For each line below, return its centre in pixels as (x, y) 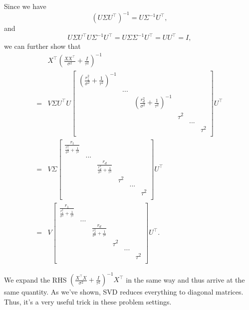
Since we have (25, 6)
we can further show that (42, 46)
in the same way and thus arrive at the (185, 279)
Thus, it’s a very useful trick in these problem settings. (88, 301)
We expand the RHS (35, 279)
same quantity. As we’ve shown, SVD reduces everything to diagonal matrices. (124, 292)
